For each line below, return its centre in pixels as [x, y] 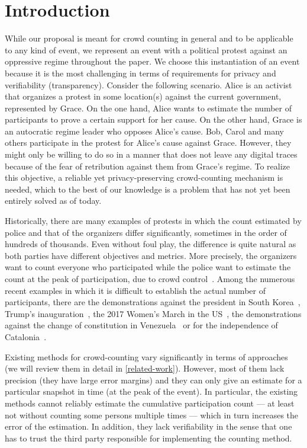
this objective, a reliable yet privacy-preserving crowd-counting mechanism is [144, 177]
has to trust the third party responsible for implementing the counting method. [148, 438]
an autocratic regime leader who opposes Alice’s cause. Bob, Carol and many [144, 131]
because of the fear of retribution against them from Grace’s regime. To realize [148, 166]
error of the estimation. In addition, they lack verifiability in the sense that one [148, 426]
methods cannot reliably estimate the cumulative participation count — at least [150, 403]
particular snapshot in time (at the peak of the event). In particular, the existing [151, 391]
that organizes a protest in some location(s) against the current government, [143, 96]
